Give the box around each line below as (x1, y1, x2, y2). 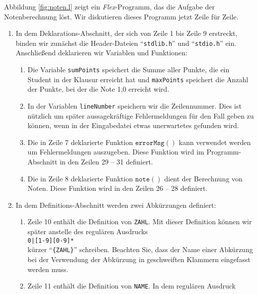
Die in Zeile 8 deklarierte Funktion (27, 173, 133, 183)
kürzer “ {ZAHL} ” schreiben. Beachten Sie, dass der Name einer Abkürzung (27, 244, 253, 255)
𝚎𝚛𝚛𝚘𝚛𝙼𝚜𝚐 (135, 139, 165, 147)
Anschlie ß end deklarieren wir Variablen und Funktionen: (15, 47, 187, 58)
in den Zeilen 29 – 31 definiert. (60, 156, 153, 166)
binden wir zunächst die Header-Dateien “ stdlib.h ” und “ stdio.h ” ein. (15, 37, 237, 48)
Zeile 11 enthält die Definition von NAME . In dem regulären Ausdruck (27, 281, 236, 291)
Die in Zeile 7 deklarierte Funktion (27, 137, 133, 147)
